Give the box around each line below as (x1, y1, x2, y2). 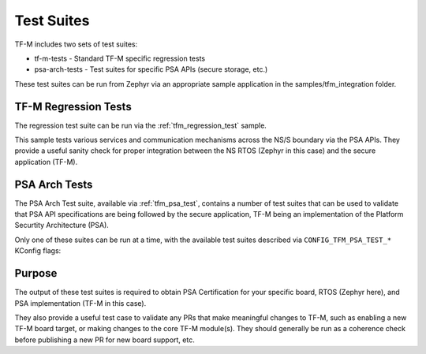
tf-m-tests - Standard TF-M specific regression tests (34, 54, 205, 63)
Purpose (14, 266, 58, 280)
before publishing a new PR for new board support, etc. (14, 335, 195, 345)
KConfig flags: (14, 246, 62, 255)
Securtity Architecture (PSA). (14, 221, 110, 230)
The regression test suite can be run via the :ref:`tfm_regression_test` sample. (14, 121, 267, 130)
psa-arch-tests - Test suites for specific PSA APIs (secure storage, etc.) (34, 65, 268, 74)
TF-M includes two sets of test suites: (14, 39, 138, 49)
